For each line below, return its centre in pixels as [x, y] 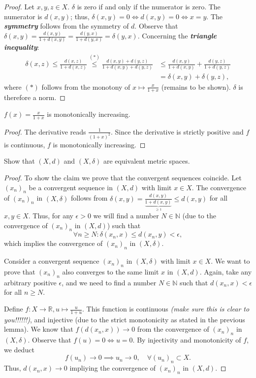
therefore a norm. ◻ [35, 97]
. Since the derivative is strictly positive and [177, 131]
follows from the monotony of [86, 86]
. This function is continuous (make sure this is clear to [166, 309]
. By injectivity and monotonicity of [187, 340]
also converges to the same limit [111, 272]
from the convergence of [173, 329]
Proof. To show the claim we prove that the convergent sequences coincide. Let [123, 177]
